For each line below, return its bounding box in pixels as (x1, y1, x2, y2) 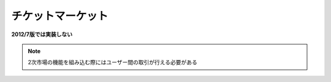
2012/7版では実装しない (11, 31, 73, 38)
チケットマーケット (11, 9, 108, 23)
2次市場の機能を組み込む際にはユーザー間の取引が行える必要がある (28, 59, 197, 66)
